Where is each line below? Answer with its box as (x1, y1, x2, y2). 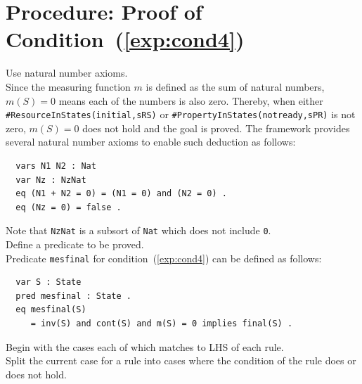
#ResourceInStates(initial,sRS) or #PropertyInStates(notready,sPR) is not (6, 107, 356, 122)
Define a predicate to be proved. (6, 236, 144, 251)
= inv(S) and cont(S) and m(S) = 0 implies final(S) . (30, 319, 293, 328)
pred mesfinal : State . (15, 290, 131, 301)
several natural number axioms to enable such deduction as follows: (6, 134, 296, 149)
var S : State (15, 277, 82, 288)
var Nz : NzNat (15, 174, 86, 185)
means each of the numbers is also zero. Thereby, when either (58, 93, 323, 108)
